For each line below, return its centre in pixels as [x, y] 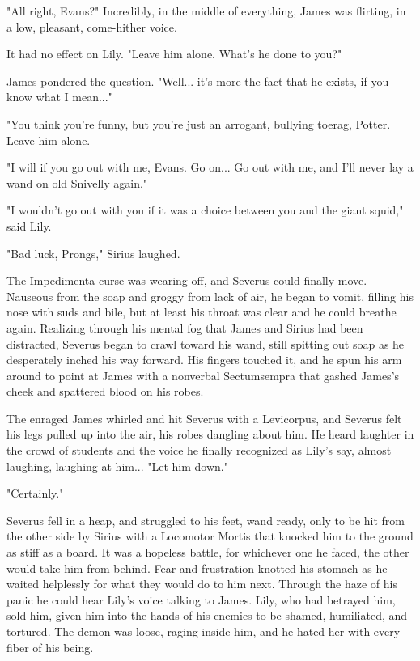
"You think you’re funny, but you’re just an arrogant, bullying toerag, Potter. [199, 123]
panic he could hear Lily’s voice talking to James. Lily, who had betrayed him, [201, 599]
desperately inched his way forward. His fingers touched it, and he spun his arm [204, 360]
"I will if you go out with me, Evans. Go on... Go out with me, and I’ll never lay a [210, 167]
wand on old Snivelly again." [77, 182]
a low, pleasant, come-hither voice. [92, 26]
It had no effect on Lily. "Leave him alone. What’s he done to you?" [174, 54]
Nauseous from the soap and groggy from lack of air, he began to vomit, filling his [210, 296]
